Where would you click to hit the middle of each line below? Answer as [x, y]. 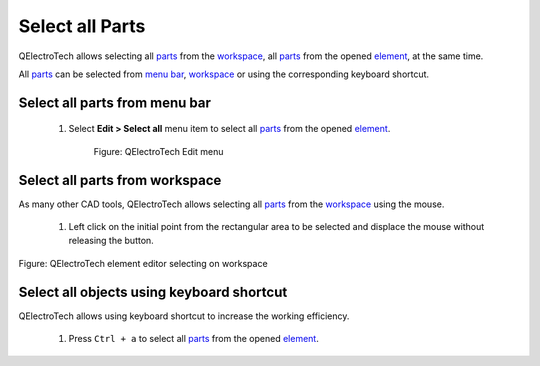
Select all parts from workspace [120, 180]
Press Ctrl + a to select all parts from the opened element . [193, 339]
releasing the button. [111, 241]
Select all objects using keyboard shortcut [153, 291]
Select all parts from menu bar [115, 102]
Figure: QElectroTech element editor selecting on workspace [143, 263]
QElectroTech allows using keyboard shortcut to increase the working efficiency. [184, 316]
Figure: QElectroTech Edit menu [158, 151]
